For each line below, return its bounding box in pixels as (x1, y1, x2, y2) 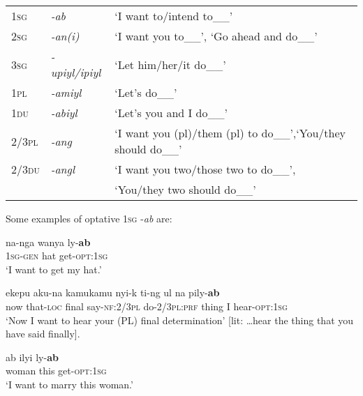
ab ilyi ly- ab (6, 349, 59, 364)
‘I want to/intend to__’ (114, 8, 233, 24)
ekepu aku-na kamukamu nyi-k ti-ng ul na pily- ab (6, 285, 220, 300)
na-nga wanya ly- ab (6, 234, 91, 249)
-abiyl (50, 105, 77, 121)
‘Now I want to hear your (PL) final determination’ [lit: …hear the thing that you (6, 312, 354, 327)
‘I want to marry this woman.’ (6, 376, 133, 391)
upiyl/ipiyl (50, 64, 101, 80)
